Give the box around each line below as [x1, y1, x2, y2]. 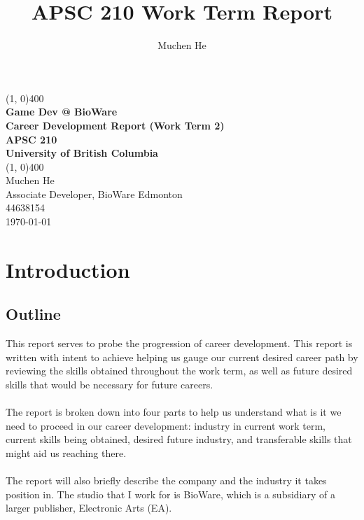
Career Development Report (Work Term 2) [6, 118, 225, 132]
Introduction [6, 255, 130, 283]
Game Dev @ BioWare [6, 104, 118, 119]
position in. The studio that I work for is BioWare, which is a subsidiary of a [6, 486, 336, 501]
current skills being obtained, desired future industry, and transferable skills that [6, 432, 352, 447]
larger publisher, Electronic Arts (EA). [6, 500, 172, 515]
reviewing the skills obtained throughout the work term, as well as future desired [6, 363, 353, 378]
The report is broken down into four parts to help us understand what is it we [6, 405, 342, 419]
